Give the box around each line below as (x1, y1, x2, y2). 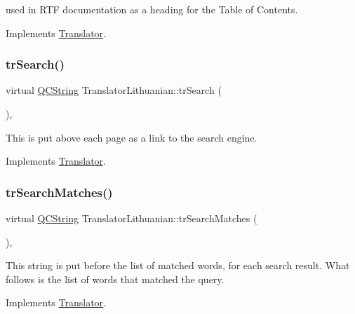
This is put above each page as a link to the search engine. (6, 130, 257, 144)
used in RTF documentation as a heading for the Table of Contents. (6, 2, 298, 16)
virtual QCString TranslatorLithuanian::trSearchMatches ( (6, 211, 257, 225)
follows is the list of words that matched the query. (6, 271, 225, 286)
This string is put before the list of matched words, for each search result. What (6, 258, 350, 273)
